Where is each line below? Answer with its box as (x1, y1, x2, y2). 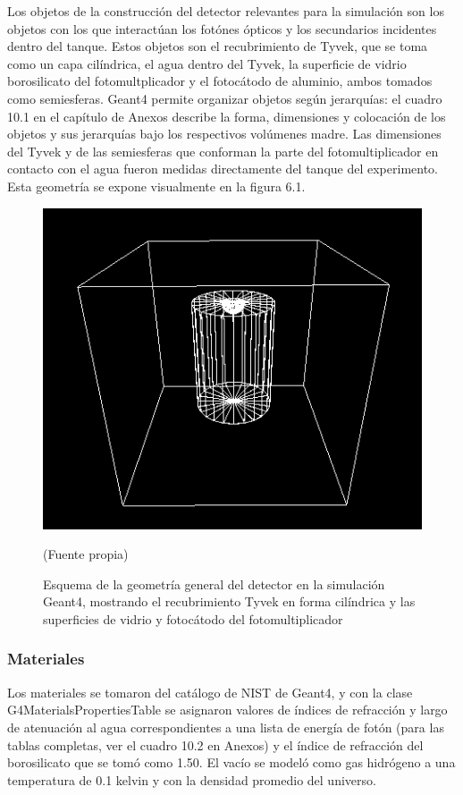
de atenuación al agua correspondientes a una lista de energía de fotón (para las (7, 717, 444, 736)
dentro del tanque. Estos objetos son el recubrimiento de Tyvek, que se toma (7, 37, 428, 55)
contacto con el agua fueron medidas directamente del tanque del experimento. (7, 159, 439, 178)
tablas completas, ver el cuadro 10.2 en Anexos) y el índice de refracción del (7, 735, 424, 754)
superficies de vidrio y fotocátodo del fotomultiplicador (43, 609, 343, 628)
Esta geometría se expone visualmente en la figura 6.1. (7, 176, 306, 195)
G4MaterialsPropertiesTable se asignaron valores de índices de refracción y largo (7, 700, 448, 719)
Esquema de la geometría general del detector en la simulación (43, 574, 385, 593)
